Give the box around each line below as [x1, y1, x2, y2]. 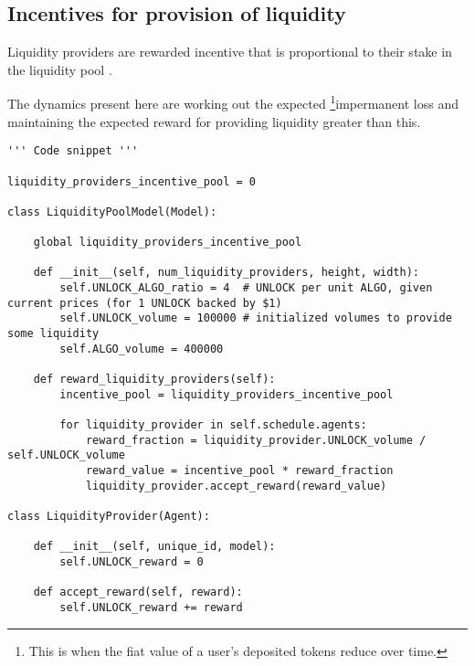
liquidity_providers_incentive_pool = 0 [7, 174, 257, 188]
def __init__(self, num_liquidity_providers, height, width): [33, 266, 420, 280]
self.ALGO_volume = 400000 [59, 342, 224, 355]
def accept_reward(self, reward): [33, 586, 243, 599]
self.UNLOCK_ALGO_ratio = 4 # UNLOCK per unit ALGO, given [59, 281, 433, 295]
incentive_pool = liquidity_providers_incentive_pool [59, 387, 394, 401]
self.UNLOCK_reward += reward [59, 600, 243, 614]
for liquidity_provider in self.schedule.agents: [59, 418, 367, 432]
